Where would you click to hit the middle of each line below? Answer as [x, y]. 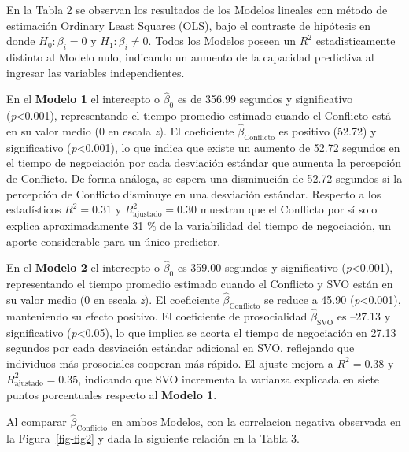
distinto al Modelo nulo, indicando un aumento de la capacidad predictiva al [190, 56]
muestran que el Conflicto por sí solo [289, 209]
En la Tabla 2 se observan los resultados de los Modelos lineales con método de [197, 9]
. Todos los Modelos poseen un [222, 41]
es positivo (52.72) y [328, 131]
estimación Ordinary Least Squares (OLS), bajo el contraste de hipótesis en [189, 25]
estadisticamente [356, 41]
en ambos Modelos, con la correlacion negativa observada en [256, 422]
